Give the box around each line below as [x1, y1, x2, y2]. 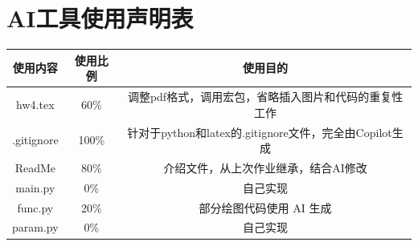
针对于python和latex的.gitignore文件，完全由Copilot [127, 123, 392, 140]
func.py [17, 199, 54, 216]
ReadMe [14, 159, 55, 175]
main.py [15, 179, 55, 196]
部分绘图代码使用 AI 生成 [199, 199, 332, 216]
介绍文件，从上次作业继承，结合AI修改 [163, 159, 367, 175]
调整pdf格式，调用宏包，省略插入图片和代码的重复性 [127, 88, 404, 105]
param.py [12, 219, 59, 236]
